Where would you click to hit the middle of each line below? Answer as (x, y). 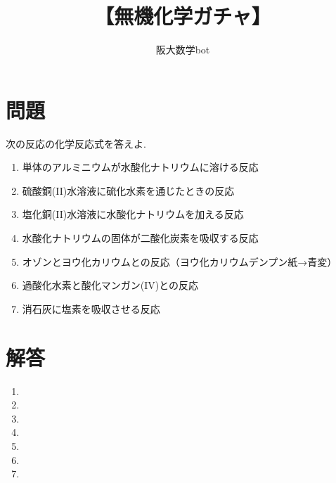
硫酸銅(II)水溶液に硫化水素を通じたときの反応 (128, 190)
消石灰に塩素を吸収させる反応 (91, 308)
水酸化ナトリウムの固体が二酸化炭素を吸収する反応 (140, 238)
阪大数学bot (183, 50)
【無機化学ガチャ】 (183, 16)
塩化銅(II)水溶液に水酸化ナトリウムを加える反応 (133, 214)
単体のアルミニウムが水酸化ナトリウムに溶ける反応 (140, 167)
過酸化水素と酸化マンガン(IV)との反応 (110, 285)
